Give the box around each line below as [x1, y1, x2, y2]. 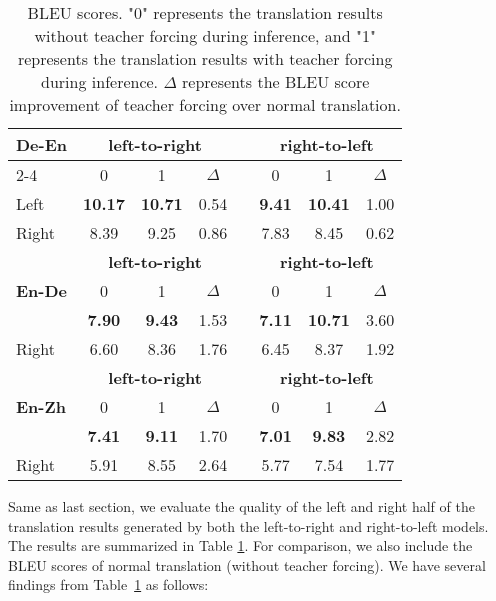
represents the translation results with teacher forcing [17, 47, 393, 70]
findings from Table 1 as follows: [8, 574, 209, 595]
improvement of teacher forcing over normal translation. [9, 93, 401, 116]
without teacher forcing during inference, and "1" [34, 24, 376, 47]
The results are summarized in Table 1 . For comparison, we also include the [8, 535, 473, 556]
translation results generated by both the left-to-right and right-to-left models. [8, 515, 489, 536]
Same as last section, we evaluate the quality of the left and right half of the [8, 496, 475, 516]
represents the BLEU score [182, 70, 370, 93]
